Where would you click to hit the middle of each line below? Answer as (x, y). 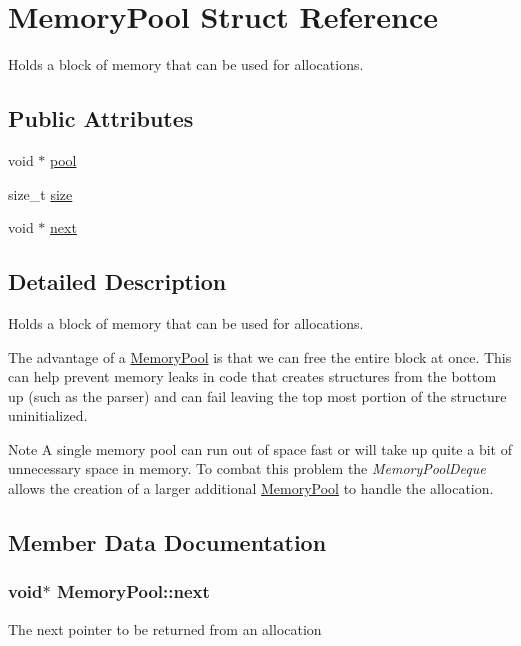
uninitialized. (48, 415)
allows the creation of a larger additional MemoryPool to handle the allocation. (251, 488)
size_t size (40, 193)
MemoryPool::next (133, 591)
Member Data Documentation (167, 542)
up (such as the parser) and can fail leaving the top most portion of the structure (257, 395)
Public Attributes (101, 118)
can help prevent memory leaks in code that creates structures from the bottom (252, 376)
